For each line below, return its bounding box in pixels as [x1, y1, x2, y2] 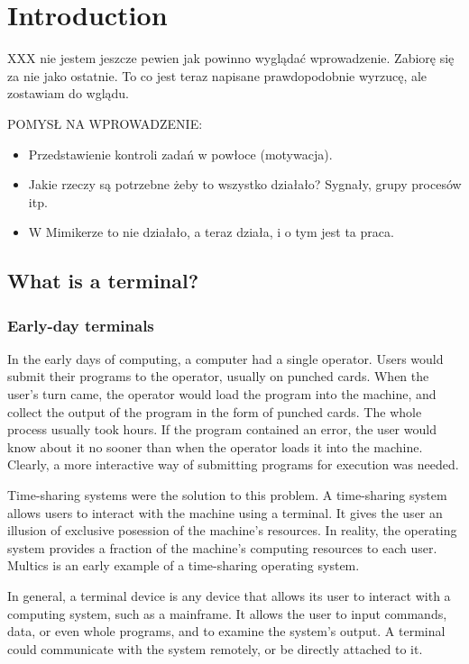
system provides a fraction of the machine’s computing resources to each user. [7, 538, 437, 557]
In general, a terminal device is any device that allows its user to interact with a [7, 587, 451, 605]
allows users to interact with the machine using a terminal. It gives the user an [7, 503, 443, 522]
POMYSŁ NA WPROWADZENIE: [7, 114, 203, 132]
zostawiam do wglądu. [7, 84, 130, 103]
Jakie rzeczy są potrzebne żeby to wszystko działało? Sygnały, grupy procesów [28, 175, 462, 194]
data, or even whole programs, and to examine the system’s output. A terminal [7, 622, 446, 641]
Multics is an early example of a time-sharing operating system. [7, 556, 360, 575]
